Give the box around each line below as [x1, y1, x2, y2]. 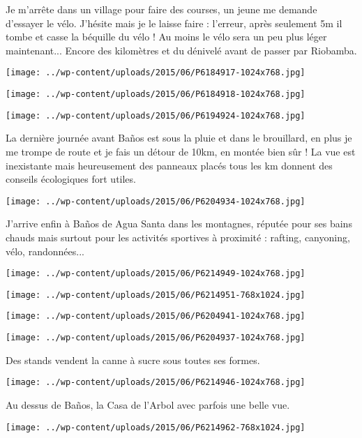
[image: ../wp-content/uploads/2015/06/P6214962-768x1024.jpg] [6, 422, 306, 432]
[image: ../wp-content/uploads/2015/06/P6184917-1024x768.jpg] [6, 68, 306, 78]
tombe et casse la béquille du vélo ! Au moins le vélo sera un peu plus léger [6, 29, 327, 44]
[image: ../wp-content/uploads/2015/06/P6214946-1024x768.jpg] [6, 377, 306, 388]
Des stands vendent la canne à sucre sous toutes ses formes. [6, 352, 260, 367]
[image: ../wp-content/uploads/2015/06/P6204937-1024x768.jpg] [6, 333, 306, 343]
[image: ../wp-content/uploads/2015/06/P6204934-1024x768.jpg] [6, 196, 306, 206]
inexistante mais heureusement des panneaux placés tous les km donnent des [6, 158, 333, 172]
